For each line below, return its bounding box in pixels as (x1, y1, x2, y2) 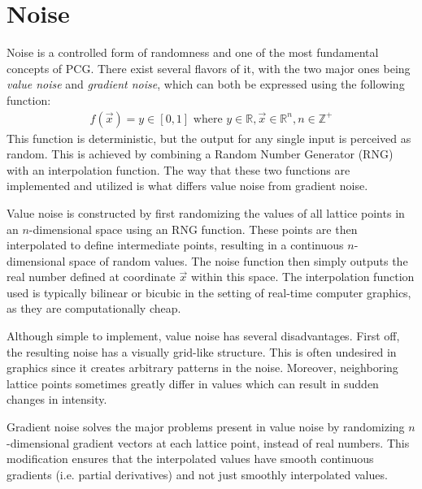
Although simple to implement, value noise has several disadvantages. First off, (7, 327, 400, 344)
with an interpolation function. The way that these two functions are (7, 161, 350, 178)
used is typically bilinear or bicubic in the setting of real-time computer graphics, (7, 283, 411, 301)
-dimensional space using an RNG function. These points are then (28, 220, 358, 237)
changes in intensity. (7, 391, 107, 408)
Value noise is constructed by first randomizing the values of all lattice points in (7, 204, 405, 221)
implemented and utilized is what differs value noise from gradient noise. (7, 177, 368, 194)
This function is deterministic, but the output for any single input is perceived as (7, 129, 411, 146)
